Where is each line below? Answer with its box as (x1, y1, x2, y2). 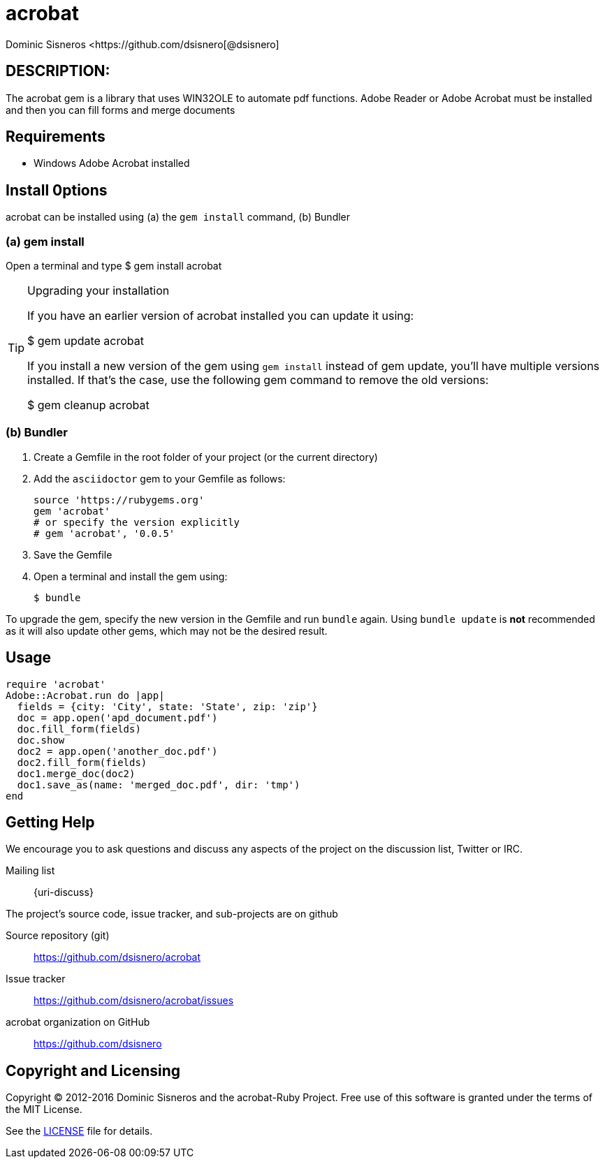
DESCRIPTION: (6, 62, 110, 80)
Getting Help (6, 813, 95, 832)
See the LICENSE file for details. (6, 1125, 153, 1137)
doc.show (17, 734, 65, 746)
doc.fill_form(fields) (17, 723, 141, 735)
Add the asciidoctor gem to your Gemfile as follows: (34, 472, 286, 485)
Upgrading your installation (27, 283, 170, 298)
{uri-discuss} (34, 886, 94, 899)
